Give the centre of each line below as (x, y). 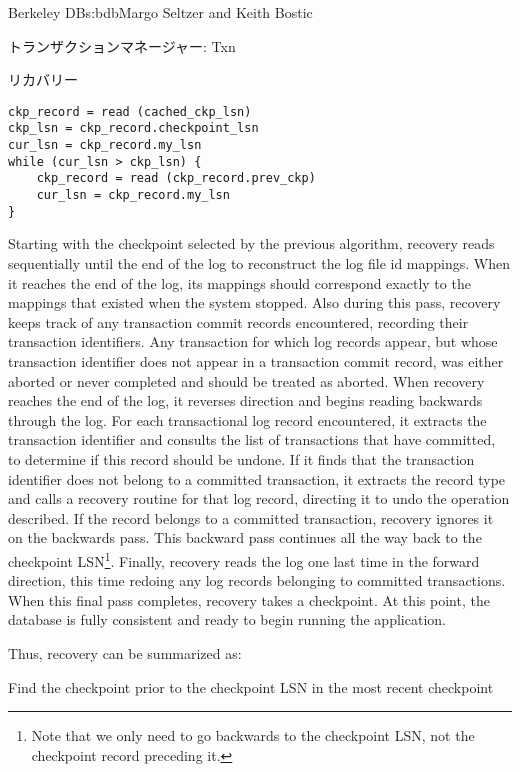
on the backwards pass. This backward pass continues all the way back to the (245, 537)
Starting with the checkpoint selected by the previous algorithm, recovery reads (251, 243)
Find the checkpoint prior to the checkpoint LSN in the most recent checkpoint (251, 686)
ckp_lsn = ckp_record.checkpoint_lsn (133, 128)
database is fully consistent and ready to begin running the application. (227, 619)
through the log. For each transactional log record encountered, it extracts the (247, 419)
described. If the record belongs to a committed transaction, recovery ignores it (251, 517)
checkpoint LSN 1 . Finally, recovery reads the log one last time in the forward (244, 559)
